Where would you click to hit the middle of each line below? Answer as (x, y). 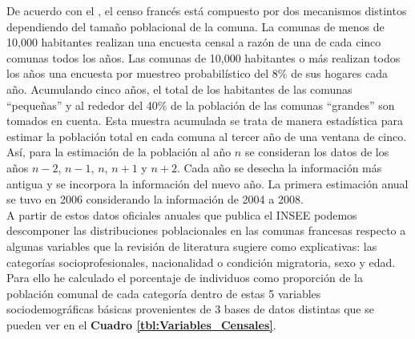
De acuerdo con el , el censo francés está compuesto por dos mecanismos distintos (207, 10)
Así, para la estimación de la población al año (119, 152)
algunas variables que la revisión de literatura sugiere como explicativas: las (192, 246)
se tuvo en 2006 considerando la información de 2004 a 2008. (155, 199)
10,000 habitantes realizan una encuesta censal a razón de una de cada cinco (194, 42)
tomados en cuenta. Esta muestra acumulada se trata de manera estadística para (205, 121)
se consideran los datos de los (317, 152)
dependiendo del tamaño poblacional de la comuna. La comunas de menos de (195, 26)
